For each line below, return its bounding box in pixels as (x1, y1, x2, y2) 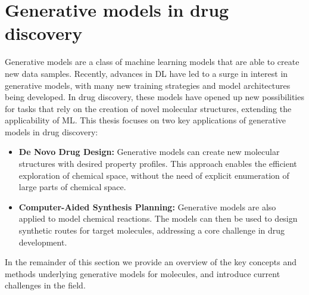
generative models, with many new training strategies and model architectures (5, 79, 291, 91)
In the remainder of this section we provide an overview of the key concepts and (5, 256, 296, 268)
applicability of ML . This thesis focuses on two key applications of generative (5, 114, 286, 126)
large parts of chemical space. (18, 181, 126, 193)
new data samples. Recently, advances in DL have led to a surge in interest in (5, 67, 288, 79)
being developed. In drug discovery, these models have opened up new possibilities (5, 91, 304, 103)
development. (18, 235, 67, 248)
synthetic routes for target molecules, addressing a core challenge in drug (18, 224, 285, 237)
